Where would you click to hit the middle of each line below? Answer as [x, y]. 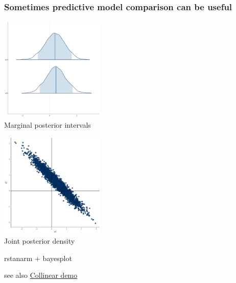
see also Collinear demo [41, 275]
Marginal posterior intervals [48, 124]
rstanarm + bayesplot [38, 258]
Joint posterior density [40, 240]
